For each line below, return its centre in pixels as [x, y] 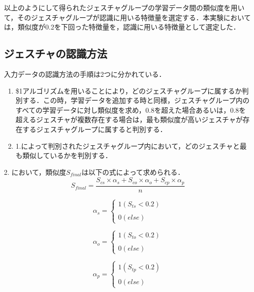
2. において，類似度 [35, 172]
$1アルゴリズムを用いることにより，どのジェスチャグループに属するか [129, 90]
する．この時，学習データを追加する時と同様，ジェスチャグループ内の [136, 100]
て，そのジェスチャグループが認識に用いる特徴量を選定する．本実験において [127, 17]
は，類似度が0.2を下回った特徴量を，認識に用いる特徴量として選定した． [122, 27]
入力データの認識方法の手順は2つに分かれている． [85, 74]
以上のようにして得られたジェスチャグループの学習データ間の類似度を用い [124, 7]
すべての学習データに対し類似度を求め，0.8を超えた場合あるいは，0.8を [131, 110]
